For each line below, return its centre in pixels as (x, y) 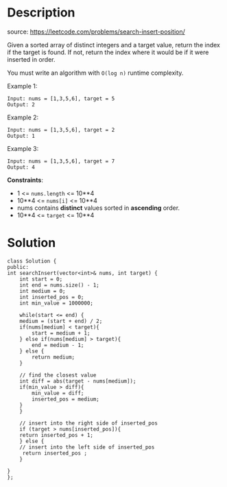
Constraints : (25, 180)
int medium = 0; (43, 291)
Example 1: (22, 86)
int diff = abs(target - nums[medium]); (78, 381)
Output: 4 (21, 167)
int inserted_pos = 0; (52, 297)
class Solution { (32, 261)
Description (41, 13)
